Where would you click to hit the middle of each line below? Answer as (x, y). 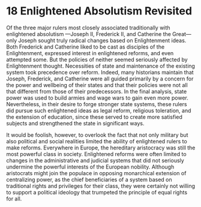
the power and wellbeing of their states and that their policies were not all (97, 85)
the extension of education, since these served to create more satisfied (94, 117)
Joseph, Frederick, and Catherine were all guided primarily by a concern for (100, 79)
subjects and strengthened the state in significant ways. (75, 123)
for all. (14, 199)
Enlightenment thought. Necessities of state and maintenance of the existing (100, 66)
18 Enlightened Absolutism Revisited (99, 11)
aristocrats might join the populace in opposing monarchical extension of (96, 173)
